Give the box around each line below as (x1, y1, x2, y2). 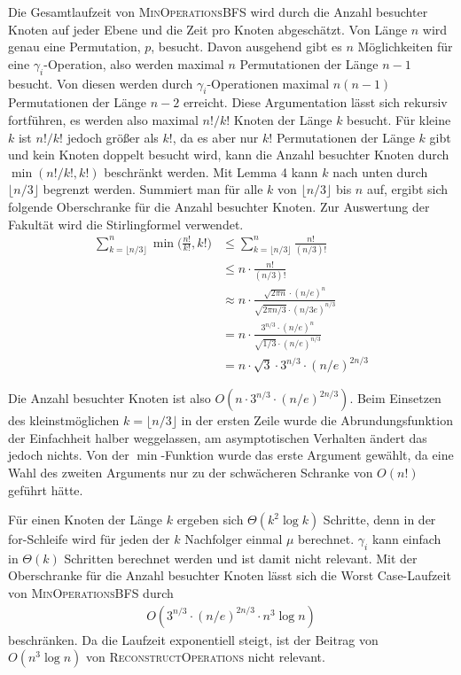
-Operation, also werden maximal (43, 54, 224, 73)
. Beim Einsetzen (349, 389, 441, 407)
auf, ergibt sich (366, 180, 449, 198)
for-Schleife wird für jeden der (8, 530, 170, 548)
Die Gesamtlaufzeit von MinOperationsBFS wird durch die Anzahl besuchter (8, 3, 428, 20)
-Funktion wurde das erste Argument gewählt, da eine (160, 446, 454, 464)
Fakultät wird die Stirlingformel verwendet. (8, 214, 244, 233)
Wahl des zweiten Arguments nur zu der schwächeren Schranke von (8, 462, 373, 481)
